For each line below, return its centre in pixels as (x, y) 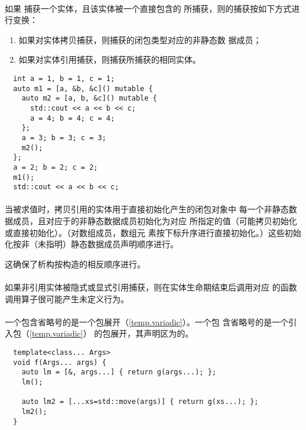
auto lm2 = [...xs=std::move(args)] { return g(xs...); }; (140, 402)
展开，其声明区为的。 (152, 333)
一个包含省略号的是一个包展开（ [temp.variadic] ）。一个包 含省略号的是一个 (147, 321)
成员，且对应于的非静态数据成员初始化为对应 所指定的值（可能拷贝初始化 (155, 221)
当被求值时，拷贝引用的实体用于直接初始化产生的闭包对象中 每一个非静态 (147, 209)
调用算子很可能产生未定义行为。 (67, 298)
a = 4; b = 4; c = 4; (72, 118)
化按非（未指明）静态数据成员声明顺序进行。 (92, 244)
